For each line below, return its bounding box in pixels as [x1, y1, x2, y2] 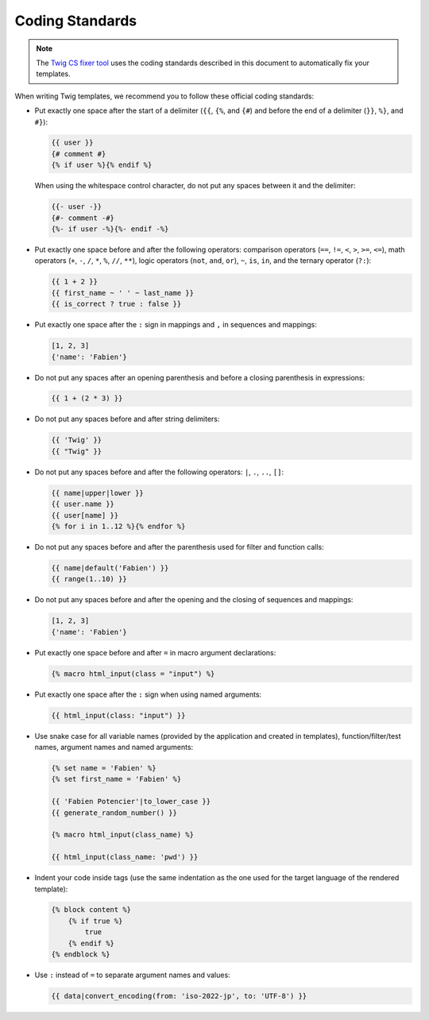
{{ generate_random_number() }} [51, 808, 178, 817]
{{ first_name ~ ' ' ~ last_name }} [51, 288, 195, 297]
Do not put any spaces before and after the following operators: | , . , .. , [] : [34, 467, 284, 477]
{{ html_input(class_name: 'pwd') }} [51, 852, 199, 862]
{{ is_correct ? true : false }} [51, 299, 182, 309]
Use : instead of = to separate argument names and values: [34, 970, 230, 980]
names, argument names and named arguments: [34, 743, 194, 752]
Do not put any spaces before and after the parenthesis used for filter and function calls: [34, 542, 325, 551]
